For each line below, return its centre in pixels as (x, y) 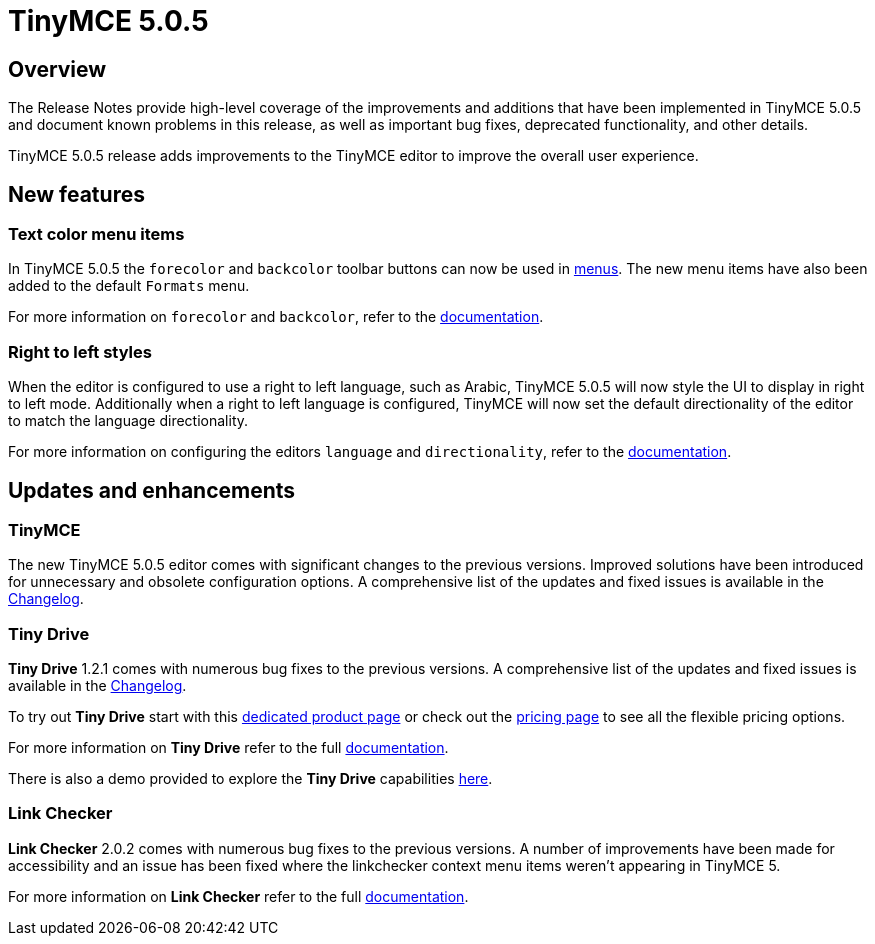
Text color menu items (96, 234)
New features (76, 194)
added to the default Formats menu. (129, 286)
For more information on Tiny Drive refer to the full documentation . (228, 748)
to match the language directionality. (128, 421)
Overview (57, 69)
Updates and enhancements (152, 490)
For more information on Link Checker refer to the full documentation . (238, 896)
